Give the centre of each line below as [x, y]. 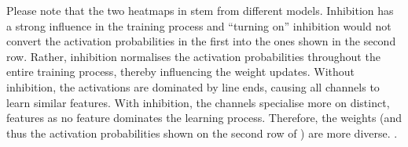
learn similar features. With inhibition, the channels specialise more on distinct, [198, 102]
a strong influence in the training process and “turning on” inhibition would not [199, 25]
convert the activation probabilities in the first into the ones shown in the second [201, 41]
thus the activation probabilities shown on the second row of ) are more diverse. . [202, 133]
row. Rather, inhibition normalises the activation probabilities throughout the [193, 56]
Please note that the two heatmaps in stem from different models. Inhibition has [200, 10]
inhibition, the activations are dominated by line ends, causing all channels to [193, 86]
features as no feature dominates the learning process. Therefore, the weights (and [204, 118]
